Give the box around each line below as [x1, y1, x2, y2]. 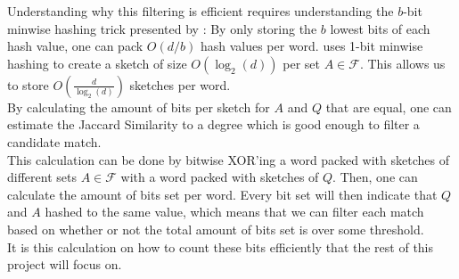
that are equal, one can [325, 97, 452, 116]
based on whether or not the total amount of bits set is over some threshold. [7, 219, 424, 238]
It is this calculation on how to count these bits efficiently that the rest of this [7, 237, 434, 256]
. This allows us [359, 53, 446, 72]
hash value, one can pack [7, 37, 143, 55]
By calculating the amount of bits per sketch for [7, 97, 270, 116]
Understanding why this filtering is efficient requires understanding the [7, 2, 394, 20]
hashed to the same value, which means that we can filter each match [45, 202, 424, 221]
